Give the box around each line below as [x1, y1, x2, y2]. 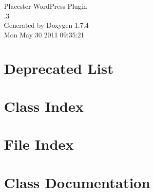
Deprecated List [4, 58, 114, 78]
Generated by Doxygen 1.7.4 [4, 20, 89, 30]
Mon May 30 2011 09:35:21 [4, 29, 84, 39]
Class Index [4, 96, 84, 116]
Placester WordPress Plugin [4, 1, 87, 11]
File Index [4, 134, 74, 154]
